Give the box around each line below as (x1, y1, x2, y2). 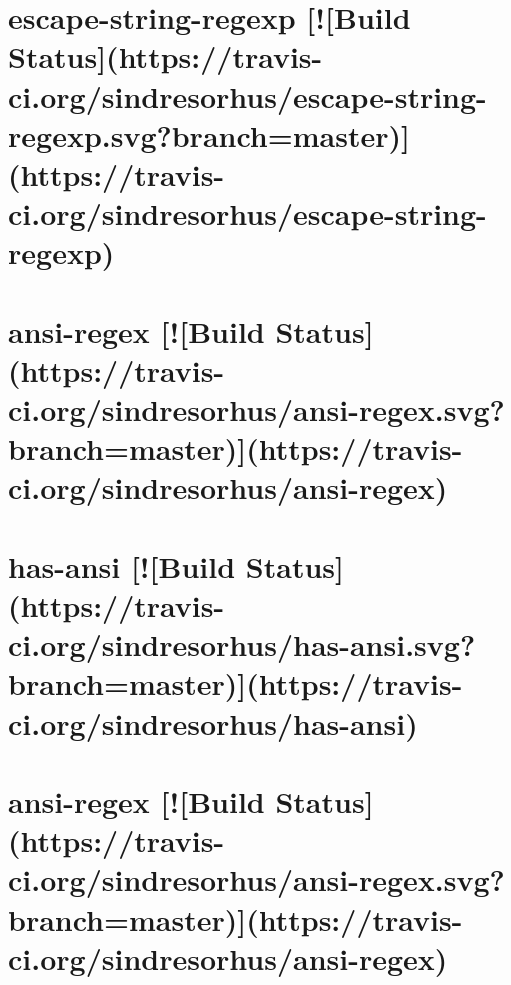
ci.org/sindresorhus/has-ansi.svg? (8, 624, 476, 665)
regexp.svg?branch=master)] (8, 114, 410, 155)
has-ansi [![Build (8, 545, 236, 586)
